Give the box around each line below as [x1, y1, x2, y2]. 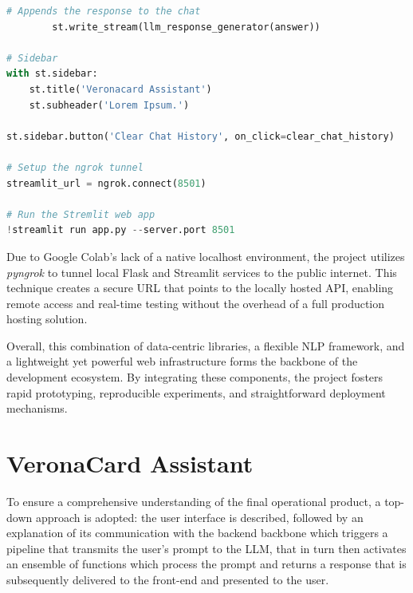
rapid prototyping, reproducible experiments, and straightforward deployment [6, 384, 386, 401]
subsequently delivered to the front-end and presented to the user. [6, 571, 329, 587]
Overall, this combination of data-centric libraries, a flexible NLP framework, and [6, 337, 405, 354]
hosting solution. [6, 310, 88, 327]
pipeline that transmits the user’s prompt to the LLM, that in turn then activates [6, 540, 407, 556]
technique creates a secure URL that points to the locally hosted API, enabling [6, 279, 394, 296]
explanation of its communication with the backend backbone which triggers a [6, 524, 388, 541]
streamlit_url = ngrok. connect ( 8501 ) [6, 177, 206, 189]
